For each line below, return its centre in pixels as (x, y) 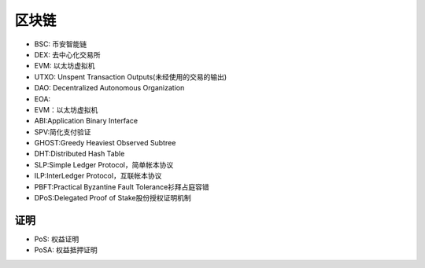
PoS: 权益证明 (57, 239)
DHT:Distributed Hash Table (79, 154)
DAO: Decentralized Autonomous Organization (109, 88)
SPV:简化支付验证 (63, 132)
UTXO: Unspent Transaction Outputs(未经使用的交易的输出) (131, 77)
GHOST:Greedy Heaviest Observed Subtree (105, 143)
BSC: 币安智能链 (61, 44)
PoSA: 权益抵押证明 (66, 250)
